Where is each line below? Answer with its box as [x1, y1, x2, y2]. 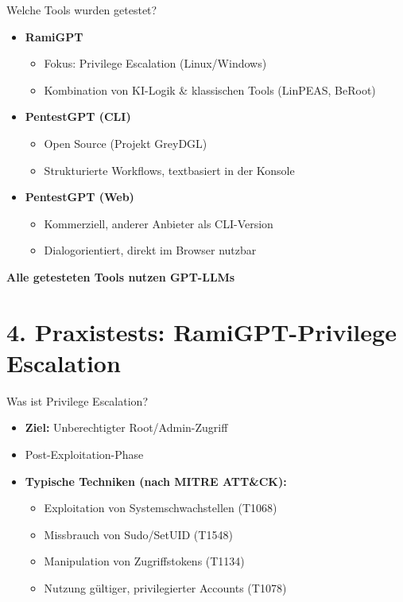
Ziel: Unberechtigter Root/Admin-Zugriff [25, 419, 228, 436]
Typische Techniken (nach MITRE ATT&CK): [25, 472, 287, 489]
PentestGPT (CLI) [25, 108, 131, 125]
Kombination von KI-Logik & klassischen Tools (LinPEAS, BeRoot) [44, 81, 376, 98]
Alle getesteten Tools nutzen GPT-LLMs [6, 268, 235, 285]
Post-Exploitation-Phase [25, 446, 144, 463]
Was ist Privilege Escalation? [6, 392, 148, 409]
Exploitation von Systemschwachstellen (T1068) [44, 499, 277, 516]
